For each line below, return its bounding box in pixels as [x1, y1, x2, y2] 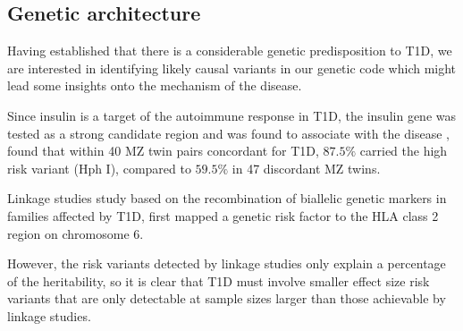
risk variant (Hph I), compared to [7, 158, 191, 177]
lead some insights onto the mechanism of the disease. [7, 76, 302, 95]
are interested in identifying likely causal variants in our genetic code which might [7, 58, 457, 77]
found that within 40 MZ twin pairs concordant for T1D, [7, 141, 319, 160]
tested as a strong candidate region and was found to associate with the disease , [7, 123, 450, 142]
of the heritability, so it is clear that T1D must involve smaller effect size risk [7, 271, 430, 290]
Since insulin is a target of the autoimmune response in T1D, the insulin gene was [7, 106, 456, 124]
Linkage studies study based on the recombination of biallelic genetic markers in [7, 189, 447, 208]
